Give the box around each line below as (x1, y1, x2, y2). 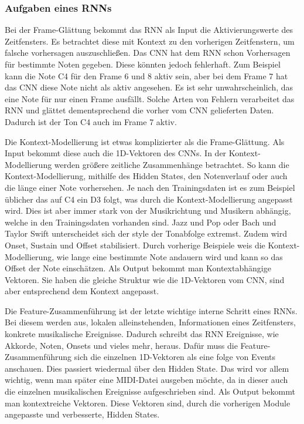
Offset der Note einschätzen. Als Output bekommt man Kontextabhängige (5, 262, 271, 274)
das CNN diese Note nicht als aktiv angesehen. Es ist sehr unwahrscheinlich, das (5, 81, 293, 93)
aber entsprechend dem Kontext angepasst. (5, 285, 159, 297)
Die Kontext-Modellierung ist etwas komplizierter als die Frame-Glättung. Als (5, 135, 285, 147)
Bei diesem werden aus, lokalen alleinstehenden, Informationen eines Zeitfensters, (5, 316, 296, 328)
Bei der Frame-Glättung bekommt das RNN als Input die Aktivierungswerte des (5, 23, 293, 36)
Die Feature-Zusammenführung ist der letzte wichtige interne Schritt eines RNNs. (5, 304, 298, 317)
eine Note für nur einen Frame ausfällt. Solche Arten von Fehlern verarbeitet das (5, 92, 295, 105)
